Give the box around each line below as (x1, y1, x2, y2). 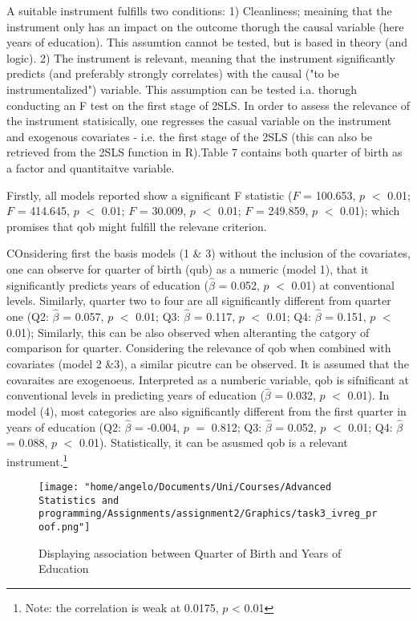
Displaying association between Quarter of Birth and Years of (38, 544, 342, 561)
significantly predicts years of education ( (6, 276, 208, 293)
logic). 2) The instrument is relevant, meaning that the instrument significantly (6, 49, 395, 66)
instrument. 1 (6, 450, 68, 469)
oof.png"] (38, 522, 91, 534)
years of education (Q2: (6, 418, 121, 435)
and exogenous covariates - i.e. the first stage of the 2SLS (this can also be (6, 128, 373, 144)
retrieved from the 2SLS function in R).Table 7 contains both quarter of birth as (6, 144, 403, 160)
